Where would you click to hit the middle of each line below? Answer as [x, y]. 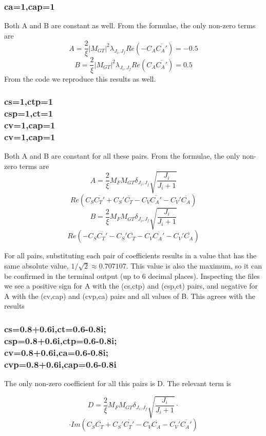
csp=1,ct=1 [29, 113]
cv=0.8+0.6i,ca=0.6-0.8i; [56, 352]
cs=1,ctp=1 [29, 101]
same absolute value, [36, 265]
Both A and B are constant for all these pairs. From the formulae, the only [122, 156]
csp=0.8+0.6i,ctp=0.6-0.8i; [61, 340]
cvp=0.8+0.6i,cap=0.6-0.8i [60, 364]
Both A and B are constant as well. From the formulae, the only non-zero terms [130, 25]
